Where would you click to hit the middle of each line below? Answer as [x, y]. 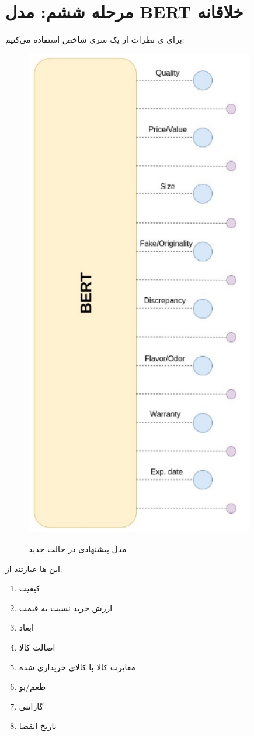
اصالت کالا [37, 647]
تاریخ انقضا [38, 726]
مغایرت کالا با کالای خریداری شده [77, 667]
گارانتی [31, 706]
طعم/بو [32, 687]
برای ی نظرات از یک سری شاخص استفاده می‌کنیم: [95, 40]
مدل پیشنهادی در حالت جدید [78, 548]
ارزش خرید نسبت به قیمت [66, 607]
